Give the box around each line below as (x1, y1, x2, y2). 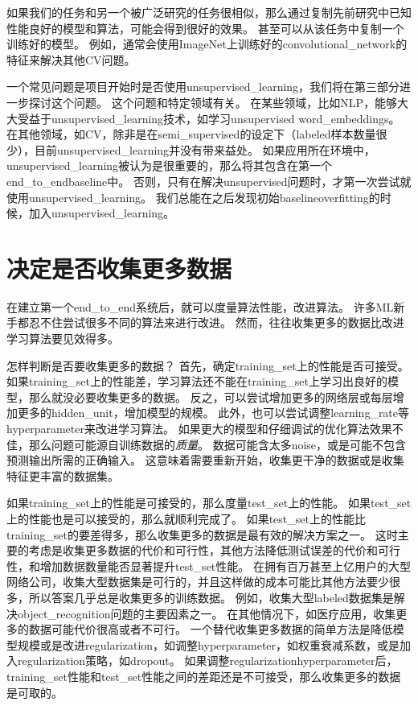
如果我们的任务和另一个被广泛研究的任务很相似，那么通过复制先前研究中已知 (6, 4, 412, 20)
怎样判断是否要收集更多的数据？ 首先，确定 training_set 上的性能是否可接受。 (6, 357, 409, 374)
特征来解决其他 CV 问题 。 (6, 51, 136, 68)
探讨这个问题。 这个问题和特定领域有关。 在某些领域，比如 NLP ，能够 (28, 93, 398, 110)
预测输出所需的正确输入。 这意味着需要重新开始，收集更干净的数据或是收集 (6, 452, 404, 469)
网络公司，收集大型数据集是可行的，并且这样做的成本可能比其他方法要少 (6, 573, 389, 590)
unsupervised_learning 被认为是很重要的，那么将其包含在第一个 (6, 157, 333, 174)
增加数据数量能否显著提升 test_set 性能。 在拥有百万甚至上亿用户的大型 (39, 557, 411, 574)
